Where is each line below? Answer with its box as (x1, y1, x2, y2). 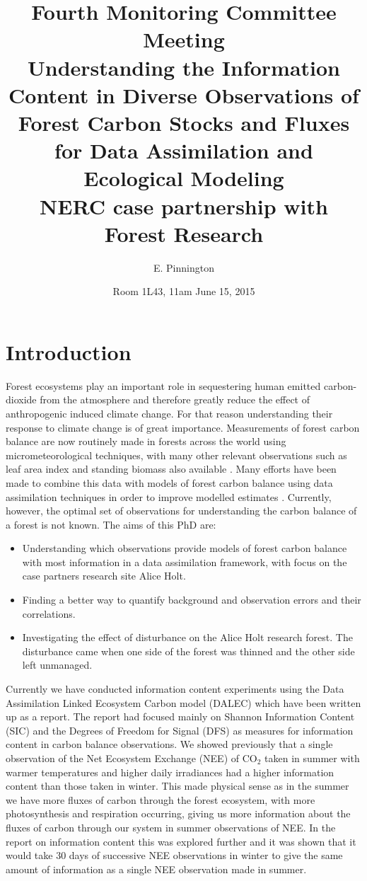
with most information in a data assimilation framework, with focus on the (22, 554, 347, 569)
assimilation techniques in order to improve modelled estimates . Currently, (6, 489, 332, 504)
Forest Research (104, 219, 264, 248)
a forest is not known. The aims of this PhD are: (6, 517, 216, 531)
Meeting (143, 25, 225, 54)
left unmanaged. (22, 657, 93, 672)
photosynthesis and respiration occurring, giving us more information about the (6, 806, 351, 821)
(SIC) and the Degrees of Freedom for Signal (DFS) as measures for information (6, 722, 354, 737)
